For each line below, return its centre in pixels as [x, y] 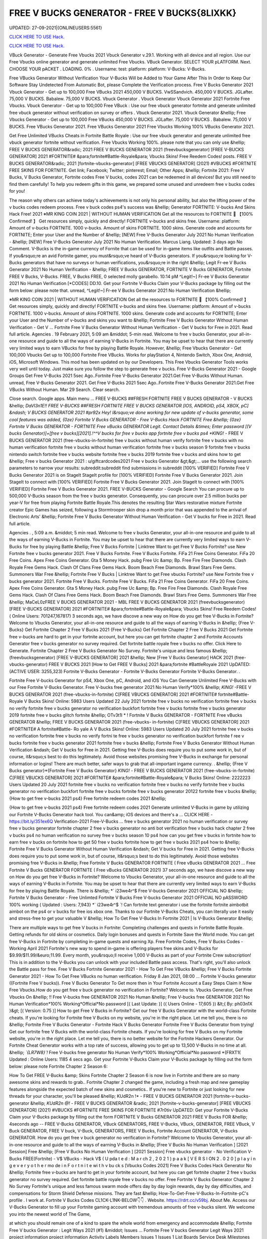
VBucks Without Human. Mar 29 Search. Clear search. [65, 390]
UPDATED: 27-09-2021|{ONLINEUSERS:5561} [56, 28]
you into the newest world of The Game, [50, 1214]
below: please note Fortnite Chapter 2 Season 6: [58, 1066]
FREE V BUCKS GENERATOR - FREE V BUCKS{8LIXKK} [123, 13]
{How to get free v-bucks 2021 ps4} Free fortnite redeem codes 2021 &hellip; [88, 798]
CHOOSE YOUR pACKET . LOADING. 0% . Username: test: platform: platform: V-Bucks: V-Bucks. [108, 69]
